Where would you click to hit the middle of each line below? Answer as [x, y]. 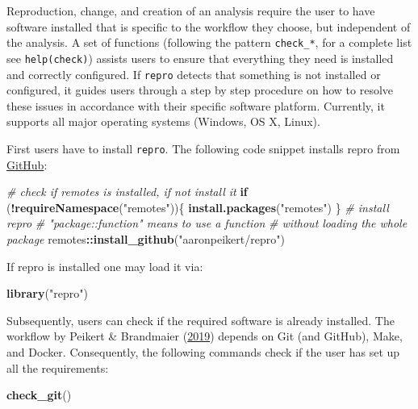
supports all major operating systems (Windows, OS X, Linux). [163, 121]
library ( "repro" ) [47, 293]
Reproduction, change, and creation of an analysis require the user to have [191, 10]
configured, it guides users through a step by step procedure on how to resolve [200, 90]
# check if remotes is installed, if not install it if [127, 192]
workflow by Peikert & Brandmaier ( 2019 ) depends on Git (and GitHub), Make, [205, 336]
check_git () [39, 395]
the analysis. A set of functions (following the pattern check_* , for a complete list [209, 42]
